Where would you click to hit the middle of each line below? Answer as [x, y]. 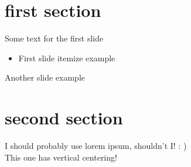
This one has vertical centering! [61, 157]
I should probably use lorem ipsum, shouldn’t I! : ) [96, 146]
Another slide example [45, 77]
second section [64, 118]
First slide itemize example [67, 58]
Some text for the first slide [54, 38]
